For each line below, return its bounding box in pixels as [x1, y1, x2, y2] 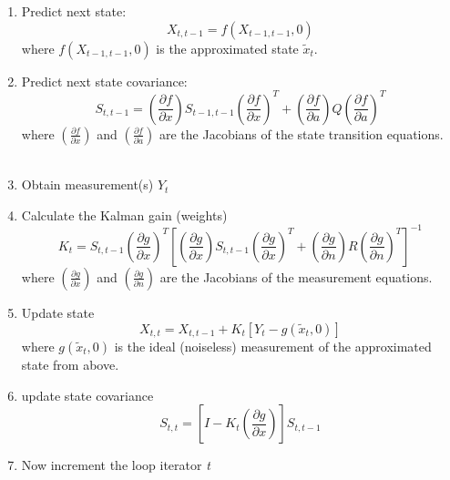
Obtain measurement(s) [21, 175, 154, 194]
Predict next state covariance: [21, 71, 188, 90]
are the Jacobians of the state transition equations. [159, 124, 444, 143]
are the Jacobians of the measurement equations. [159, 267, 433, 286]
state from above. [21, 355, 119, 374]
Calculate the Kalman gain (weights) [21, 205, 228, 224]
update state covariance [21, 385, 154, 404]
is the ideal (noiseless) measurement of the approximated [114, 337, 432, 356]
